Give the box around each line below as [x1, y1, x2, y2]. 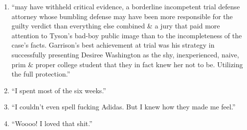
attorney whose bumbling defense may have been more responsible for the [11, 11, 233, 21]
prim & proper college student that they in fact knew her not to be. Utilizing [11, 59, 243, 69]
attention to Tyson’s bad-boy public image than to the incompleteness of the [11, 30, 242, 40]
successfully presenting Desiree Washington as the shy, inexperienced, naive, [11, 49, 239, 59]
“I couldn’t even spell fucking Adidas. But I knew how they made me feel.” [11, 102, 236, 112]
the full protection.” [11, 69, 70, 79]
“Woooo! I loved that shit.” [11, 118, 92, 128]
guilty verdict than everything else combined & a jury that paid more [11, 21, 220, 31]
